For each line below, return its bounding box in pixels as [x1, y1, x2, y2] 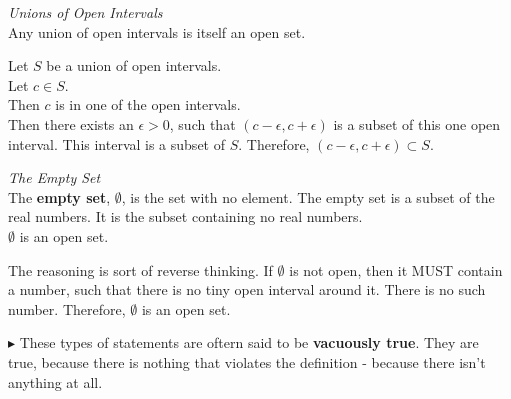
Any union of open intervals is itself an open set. [8, 21, 306, 42]
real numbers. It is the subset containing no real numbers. [8, 206, 363, 227]
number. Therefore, [8, 298, 126, 319]
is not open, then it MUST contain [289, 259, 503, 280]
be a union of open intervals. [46, 55, 222, 76]
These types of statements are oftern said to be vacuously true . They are [19, 332, 479, 353]
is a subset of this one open [333, 113, 501, 134]
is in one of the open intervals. [55, 94, 241, 115]
